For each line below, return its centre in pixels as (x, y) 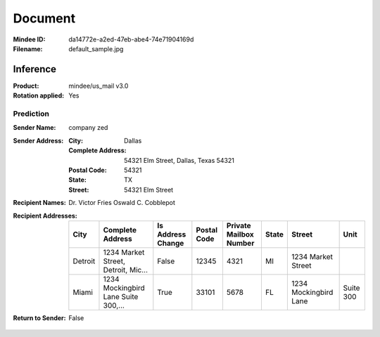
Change (171, 243)
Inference (34, 69)
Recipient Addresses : (45, 216)
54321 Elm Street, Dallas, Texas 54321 (179, 160)
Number (240, 243)
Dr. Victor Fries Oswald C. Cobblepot (122, 203)
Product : (26, 86)
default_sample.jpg (96, 48)
